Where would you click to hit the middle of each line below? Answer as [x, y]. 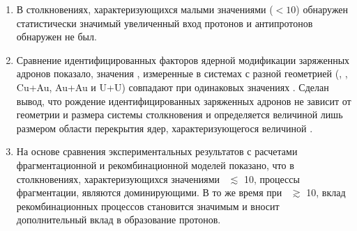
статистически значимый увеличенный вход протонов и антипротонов [165, 23]
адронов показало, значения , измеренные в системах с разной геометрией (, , [182, 73]
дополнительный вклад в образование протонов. [119, 220]
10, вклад [326, 192]
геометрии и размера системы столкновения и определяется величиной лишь [180, 114]
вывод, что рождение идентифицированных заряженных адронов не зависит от [184, 101]
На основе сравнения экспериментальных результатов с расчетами [157, 151]
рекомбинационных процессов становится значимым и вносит [148, 206]
